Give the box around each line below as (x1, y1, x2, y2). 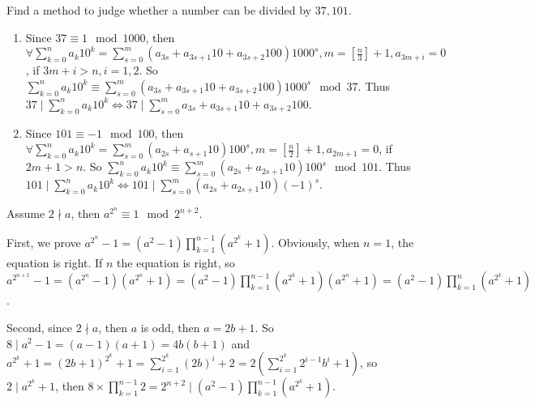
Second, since (6, 318, 72, 335)
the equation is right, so (117, 254, 235, 271)
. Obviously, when (271, 233, 360, 250)
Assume (6, 205, 45, 222)
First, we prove (6, 233, 81, 250)
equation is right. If (6, 254, 103, 271)
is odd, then (140, 318, 200, 335)
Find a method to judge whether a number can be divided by (6, 2, 311, 18)
